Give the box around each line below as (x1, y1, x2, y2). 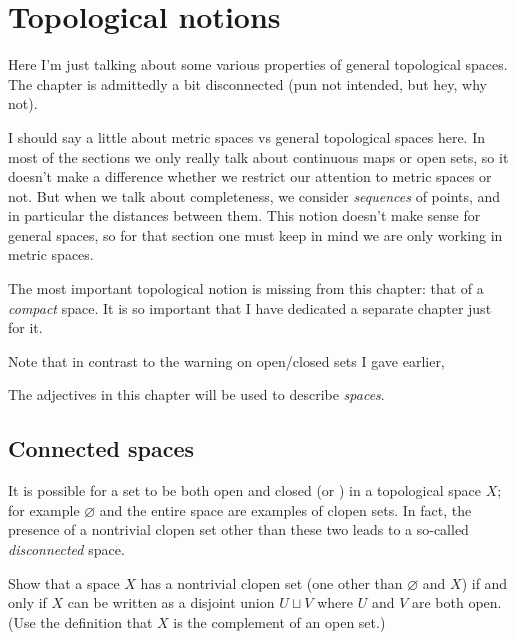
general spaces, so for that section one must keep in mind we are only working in (8, 224, 503, 245)
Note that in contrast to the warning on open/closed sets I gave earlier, (8, 350, 445, 371)
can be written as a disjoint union (67, 592, 275, 613)
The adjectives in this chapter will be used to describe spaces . (8, 384, 385, 405)
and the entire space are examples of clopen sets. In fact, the (99, 499, 472, 520)
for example (8, 499, 80, 520)
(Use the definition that (8, 611, 153, 632)
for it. (8, 317, 43, 338)
